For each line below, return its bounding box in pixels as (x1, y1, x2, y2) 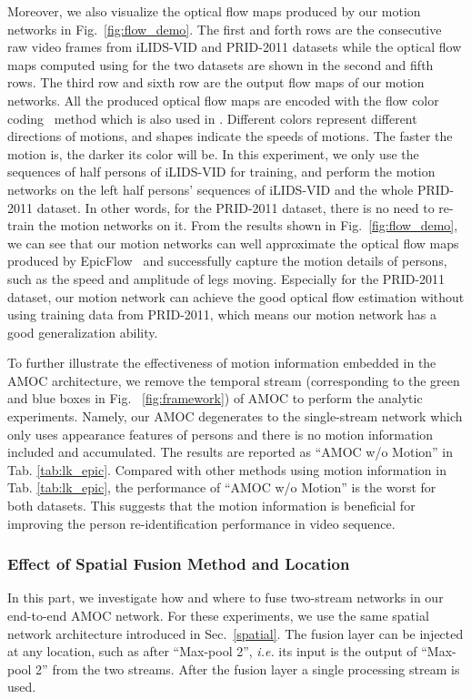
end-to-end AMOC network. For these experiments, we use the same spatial (7, 606, 429, 625)
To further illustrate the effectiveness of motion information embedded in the (7, 353, 436, 372)
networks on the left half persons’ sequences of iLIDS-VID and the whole (7, 179, 414, 198)
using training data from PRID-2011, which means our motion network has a (7, 305, 436, 324)
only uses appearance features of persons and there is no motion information (7, 424, 434, 443)
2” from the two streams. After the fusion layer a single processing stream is (35, 659, 460, 678)
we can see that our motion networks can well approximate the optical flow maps (7, 233, 459, 252)
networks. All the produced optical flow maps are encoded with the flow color (7, 90, 439, 109)
